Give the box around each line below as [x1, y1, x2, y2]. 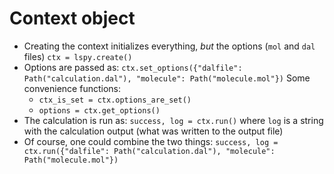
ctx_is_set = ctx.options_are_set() [38, 95, 192, 105]
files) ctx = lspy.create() [23, 50, 133, 62]
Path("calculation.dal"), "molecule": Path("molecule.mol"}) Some [23, 72, 311, 84]
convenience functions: [23, 82, 121, 94]
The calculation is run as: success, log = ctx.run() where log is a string [23, 114, 324, 126]
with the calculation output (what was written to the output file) [23, 125, 284, 137]
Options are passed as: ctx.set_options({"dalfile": [23, 61, 243, 73]
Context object [9, 7, 136, 30]
